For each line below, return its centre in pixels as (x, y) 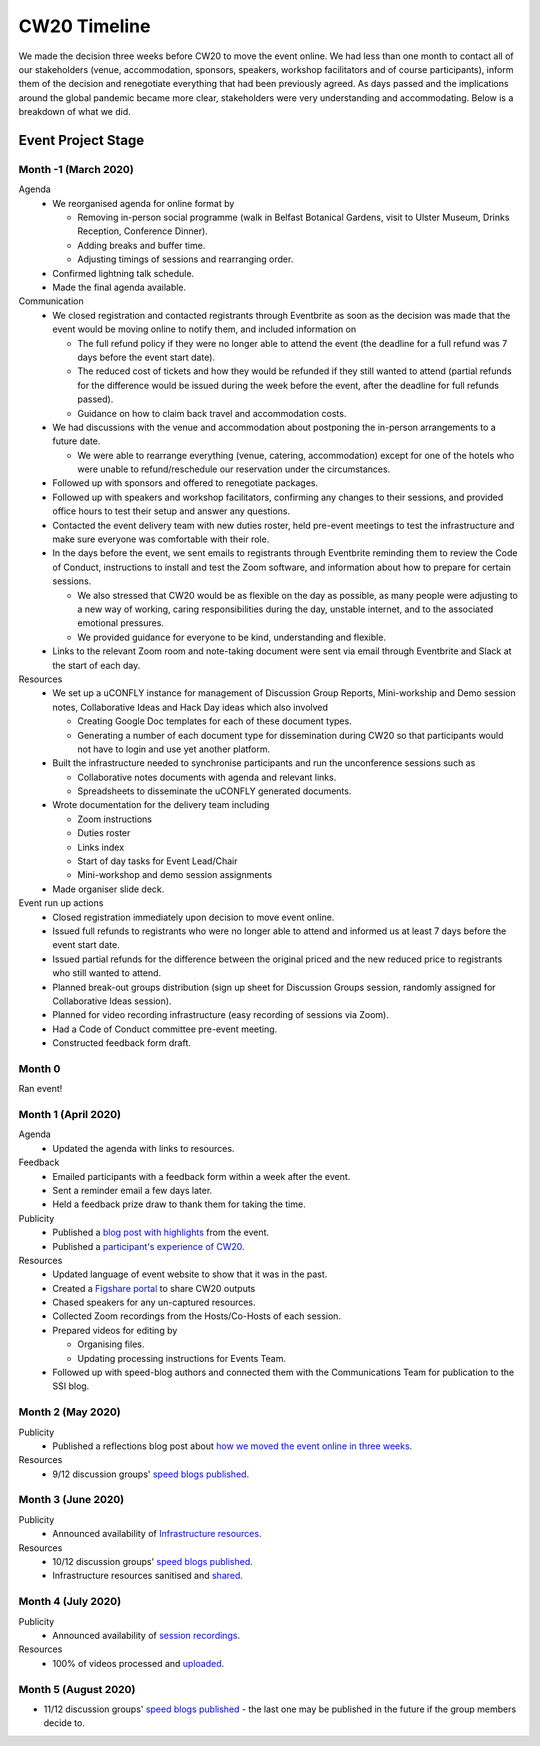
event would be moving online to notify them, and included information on (204, 329)
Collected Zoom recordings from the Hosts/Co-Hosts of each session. (197, 1316)
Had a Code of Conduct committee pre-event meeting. (165, 1029)
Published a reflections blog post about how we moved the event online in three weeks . (232, 1446)
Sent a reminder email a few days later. (132, 1190)
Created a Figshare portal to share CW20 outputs (154, 1288)
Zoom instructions (114, 819)
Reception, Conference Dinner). (143, 231)
